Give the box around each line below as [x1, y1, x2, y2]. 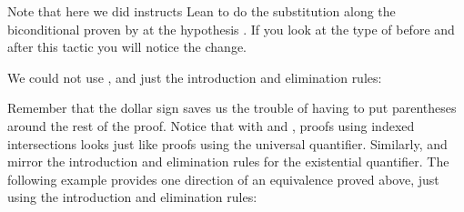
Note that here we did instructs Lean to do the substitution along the [7, 2, 396, 20]
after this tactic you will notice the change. [7, 37, 247, 56]
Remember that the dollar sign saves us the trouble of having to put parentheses [7, 98, 457, 117]
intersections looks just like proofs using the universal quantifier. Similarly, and [7, 134, 448, 153]
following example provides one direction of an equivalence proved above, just [7, 169, 439, 188]
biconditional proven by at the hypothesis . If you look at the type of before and [7, 19, 455, 38]
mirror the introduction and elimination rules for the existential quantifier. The [7, 152, 449, 171]
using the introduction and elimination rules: [7, 187, 257, 207]
